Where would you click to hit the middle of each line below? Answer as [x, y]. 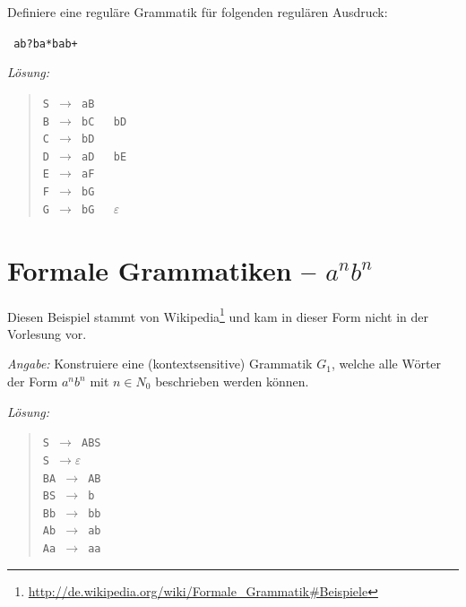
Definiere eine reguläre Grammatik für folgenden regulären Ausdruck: [198, 12]
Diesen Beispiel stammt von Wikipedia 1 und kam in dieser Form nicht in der [218, 315]
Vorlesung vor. [47, 333]
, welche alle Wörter [386, 364]
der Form [33, 381]
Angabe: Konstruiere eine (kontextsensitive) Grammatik [160, 364]
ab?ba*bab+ [46, 43]
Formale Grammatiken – [162, 269]
